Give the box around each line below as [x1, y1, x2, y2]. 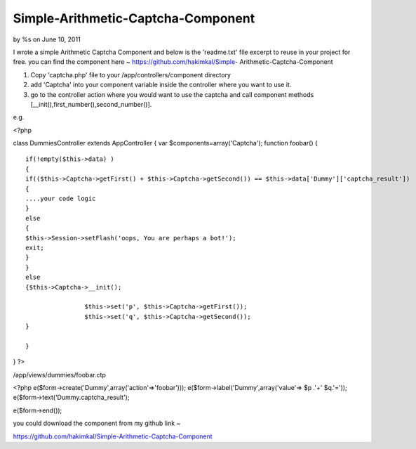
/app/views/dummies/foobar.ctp [13, 370, 107, 379]
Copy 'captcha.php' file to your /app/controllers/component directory [30, 70, 232, 79]
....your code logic [25, 195, 96, 203]
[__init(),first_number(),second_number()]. [30, 100, 152, 108]
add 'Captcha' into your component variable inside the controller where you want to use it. [30, 81, 292, 89]
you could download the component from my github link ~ [13, 419, 181, 428]
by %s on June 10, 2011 [13, 35, 81, 44]
